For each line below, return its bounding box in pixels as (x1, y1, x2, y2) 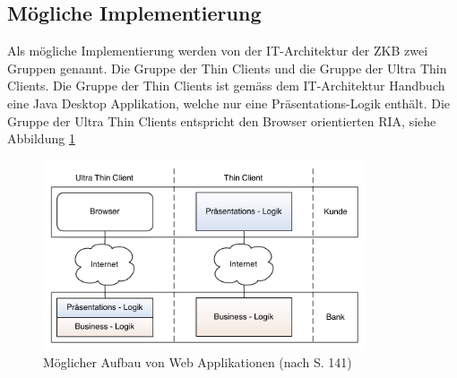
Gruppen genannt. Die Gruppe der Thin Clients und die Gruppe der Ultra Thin (7, 58, 447, 77)
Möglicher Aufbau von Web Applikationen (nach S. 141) (43, 353, 352, 372)
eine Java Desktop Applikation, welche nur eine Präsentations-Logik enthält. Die (7, 93, 451, 112)
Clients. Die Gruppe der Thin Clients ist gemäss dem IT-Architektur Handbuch (7, 76, 445, 95)
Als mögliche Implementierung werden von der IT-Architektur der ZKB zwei (7, 41, 428, 60)
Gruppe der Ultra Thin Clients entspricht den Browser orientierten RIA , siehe (7, 111, 436, 130)
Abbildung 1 (7, 129, 75, 148)
